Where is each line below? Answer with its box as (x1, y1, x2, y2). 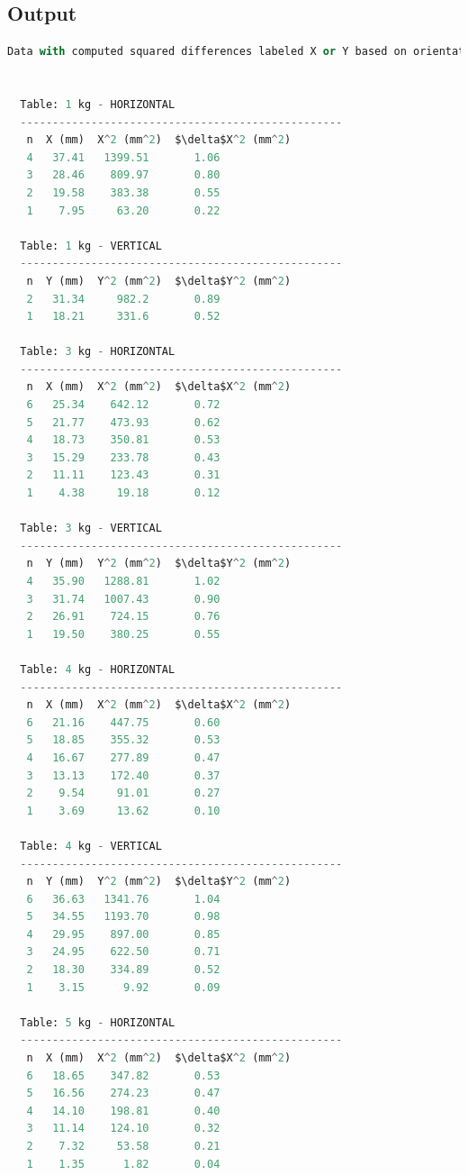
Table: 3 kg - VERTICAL (20, 522, 162, 535)
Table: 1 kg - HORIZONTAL (20, 97, 175, 111)
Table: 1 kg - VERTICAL (20, 239, 162, 252)
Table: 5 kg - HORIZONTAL (20, 1016, 175, 1029)
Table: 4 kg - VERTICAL (20, 839, 162, 852)
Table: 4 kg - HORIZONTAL (20, 662, 175, 676)
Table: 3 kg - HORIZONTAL (20, 345, 175, 359)
